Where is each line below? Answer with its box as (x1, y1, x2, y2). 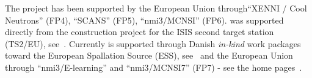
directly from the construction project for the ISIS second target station (5, 25, 274, 38)
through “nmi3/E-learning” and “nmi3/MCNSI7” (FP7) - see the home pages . (5, 60, 302, 73)
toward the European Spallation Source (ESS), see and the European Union (5, 49, 293, 62)
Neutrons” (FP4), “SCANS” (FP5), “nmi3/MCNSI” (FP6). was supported (5, 13, 284, 26)
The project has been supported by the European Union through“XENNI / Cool (5, 2, 307, 14)
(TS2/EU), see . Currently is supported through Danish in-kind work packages (5, 37, 301, 50)
